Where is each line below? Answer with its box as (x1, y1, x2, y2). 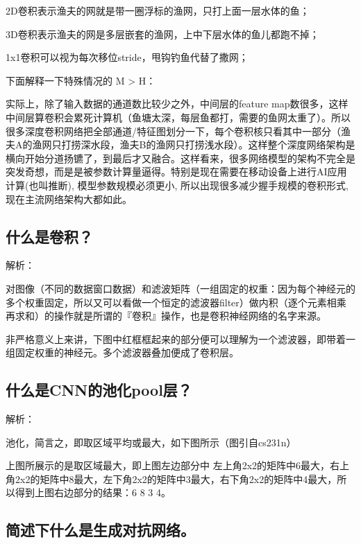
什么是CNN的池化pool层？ (6, 379, 192, 401)
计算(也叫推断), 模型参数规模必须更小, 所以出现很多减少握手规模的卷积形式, (6, 177, 349, 192)
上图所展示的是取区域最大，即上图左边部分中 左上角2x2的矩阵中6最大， (6, 458, 330, 473)
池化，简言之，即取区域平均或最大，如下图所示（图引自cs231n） (6, 435, 296, 449)
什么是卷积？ (6, 225, 93, 247)
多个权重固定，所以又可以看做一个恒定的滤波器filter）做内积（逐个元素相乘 (6, 295, 346, 309)
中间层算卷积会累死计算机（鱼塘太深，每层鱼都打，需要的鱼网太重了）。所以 (6, 109, 351, 124)
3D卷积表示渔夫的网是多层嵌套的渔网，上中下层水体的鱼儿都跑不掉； (6, 26, 319, 41)
